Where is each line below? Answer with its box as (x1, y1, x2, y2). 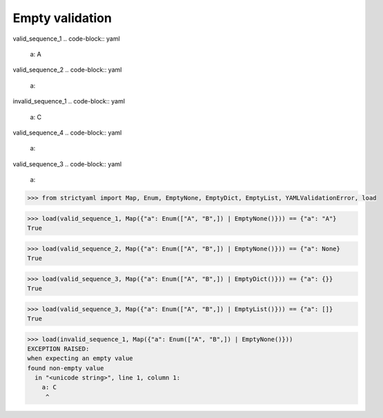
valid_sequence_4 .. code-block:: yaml (12, 128, 122, 137)
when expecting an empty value (27, 355, 134, 362)
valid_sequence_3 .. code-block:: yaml (12, 159, 122, 168)
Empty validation (12, 10, 112, 26)
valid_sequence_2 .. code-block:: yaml (12, 66, 122, 74)
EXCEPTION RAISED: (27, 345, 90, 352)
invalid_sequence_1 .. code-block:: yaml (12, 97, 126, 106)
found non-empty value (27, 364, 104, 372)
